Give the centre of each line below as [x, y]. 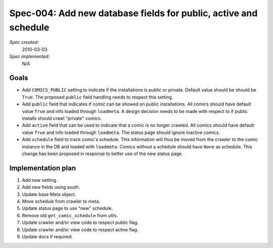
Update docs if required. [48, 236]
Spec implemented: [30, 57]
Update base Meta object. [49, 194]
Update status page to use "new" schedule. [67, 208]
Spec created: [24, 42]
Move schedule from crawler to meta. [61, 202]
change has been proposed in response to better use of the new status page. [102, 154]
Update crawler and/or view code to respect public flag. [80, 223]
